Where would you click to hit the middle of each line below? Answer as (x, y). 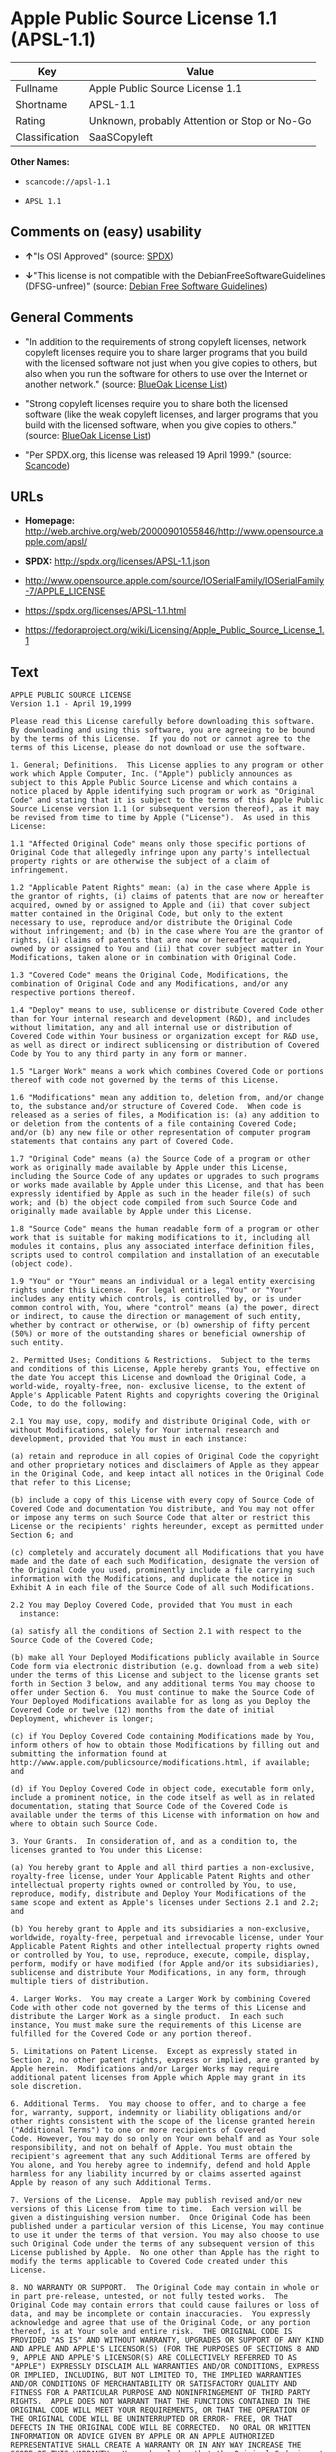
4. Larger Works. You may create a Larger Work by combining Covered (160, 1999)
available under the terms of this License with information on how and (165, 1815)
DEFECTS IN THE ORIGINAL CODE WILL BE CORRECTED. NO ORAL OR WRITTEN (160, 2428)
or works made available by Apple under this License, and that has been (167, 1185)
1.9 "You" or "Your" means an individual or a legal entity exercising (162, 1282)
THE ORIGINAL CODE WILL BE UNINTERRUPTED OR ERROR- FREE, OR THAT (151, 2419)
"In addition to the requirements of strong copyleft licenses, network (165, 341)
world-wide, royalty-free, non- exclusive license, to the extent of (158, 1387)
